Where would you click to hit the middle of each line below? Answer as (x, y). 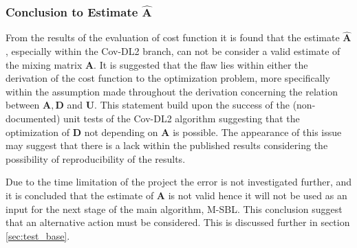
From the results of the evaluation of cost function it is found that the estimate (173, 37)
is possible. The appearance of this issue (257, 132)
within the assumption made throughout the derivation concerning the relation (172, 91)
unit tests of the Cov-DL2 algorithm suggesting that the (181, 118)
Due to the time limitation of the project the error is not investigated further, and (179, 182)
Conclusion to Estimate (72, 11)
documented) (33, 118)
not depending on (121, 132)
